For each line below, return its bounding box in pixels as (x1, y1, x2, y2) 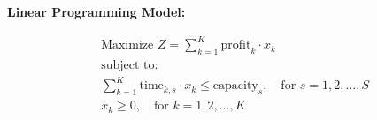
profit (220, 39, 251, 52)
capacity (212, 79, 258, 93)
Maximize (101, 39, 154, 52)
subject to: (101, 58, 158, 71)
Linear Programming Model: (7, 3, 186, 20)
